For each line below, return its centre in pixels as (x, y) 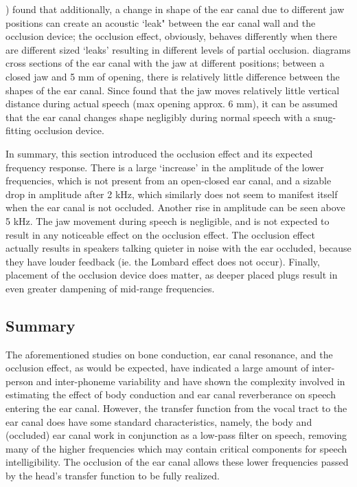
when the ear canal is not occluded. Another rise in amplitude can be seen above (175, 207)
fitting (19, 130)
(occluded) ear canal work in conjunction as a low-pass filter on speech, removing (176, 435)
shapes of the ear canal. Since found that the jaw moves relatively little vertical (173, 90)
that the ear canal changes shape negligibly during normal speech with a (158, 117)
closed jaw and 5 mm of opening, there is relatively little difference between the (173, 76)
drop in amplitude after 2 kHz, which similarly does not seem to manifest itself (172, 194)
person (20, 381)
